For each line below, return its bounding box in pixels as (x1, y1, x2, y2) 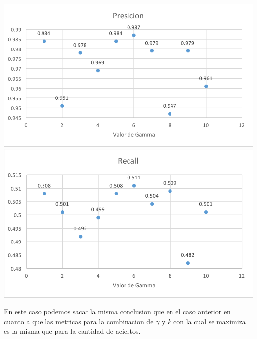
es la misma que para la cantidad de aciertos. (4, 326, 141, 336)
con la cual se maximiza (173, 316, 246, 326)
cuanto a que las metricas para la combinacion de (4, 316, 154, 326)
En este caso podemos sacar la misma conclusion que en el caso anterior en (4, 306, 231, 317)
